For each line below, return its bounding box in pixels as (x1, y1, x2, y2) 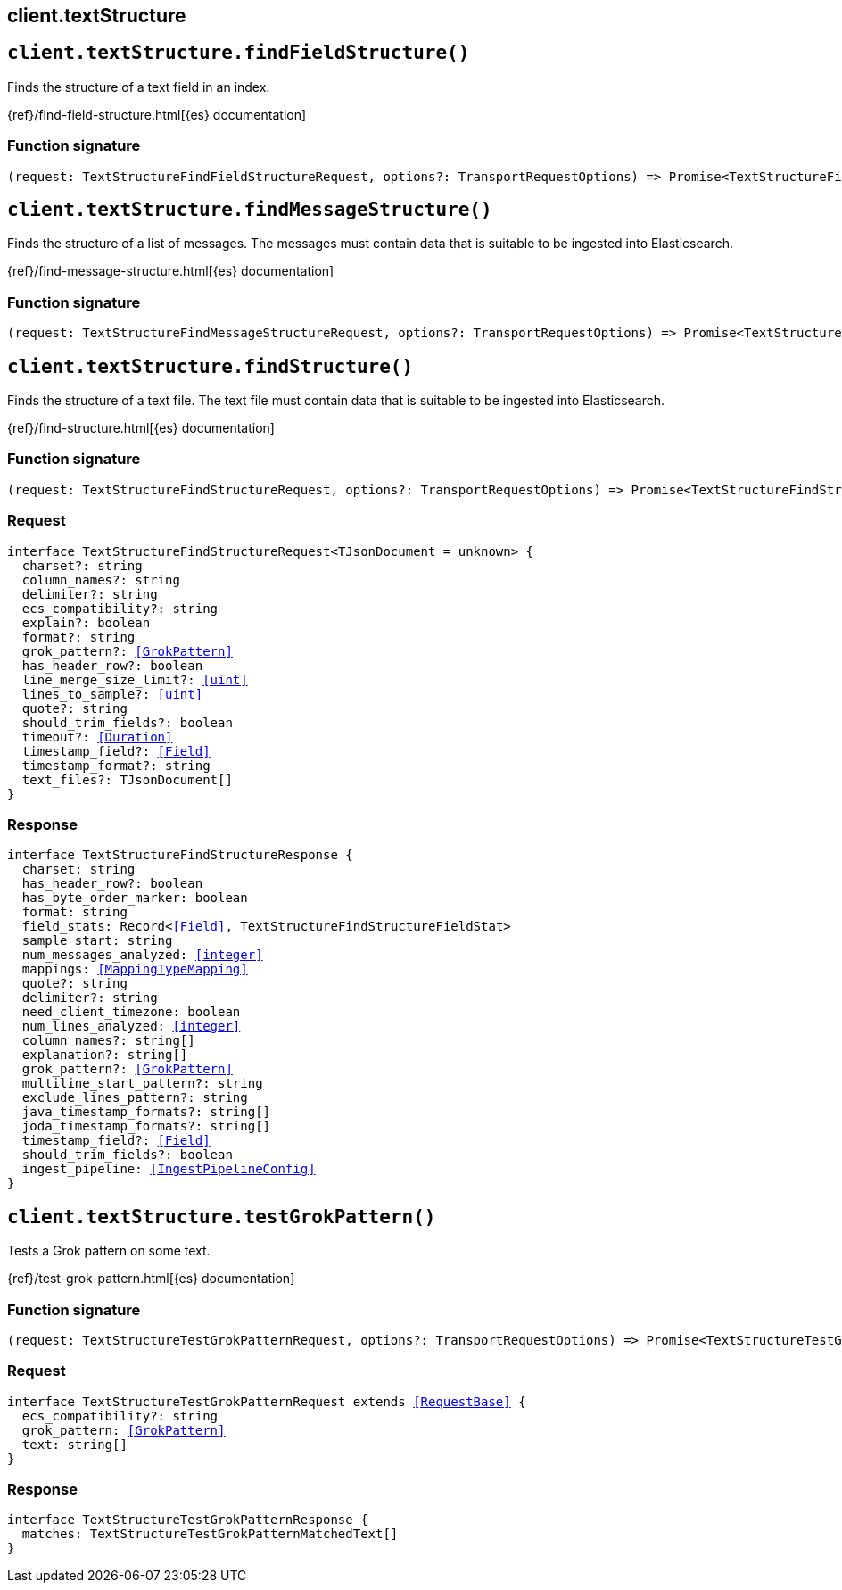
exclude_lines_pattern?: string (21, 1090, 248, 1106)
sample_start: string (21, 933, 173, 948)
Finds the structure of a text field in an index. (7, 79, 270, 95)
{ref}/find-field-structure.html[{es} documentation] (7, 106, 307, 122)
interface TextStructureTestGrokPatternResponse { (7, 1512, 368, 1528)
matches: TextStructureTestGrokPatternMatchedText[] (21, 1527, 399, 1542)
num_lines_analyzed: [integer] (21, 1019, 241, 1034)
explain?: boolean (21, 615, 151, 630)
